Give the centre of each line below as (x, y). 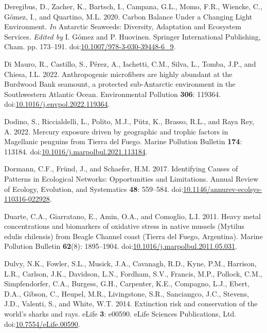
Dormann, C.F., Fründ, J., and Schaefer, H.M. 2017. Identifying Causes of (121, 169)
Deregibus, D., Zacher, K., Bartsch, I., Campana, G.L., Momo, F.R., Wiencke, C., (133, 6)
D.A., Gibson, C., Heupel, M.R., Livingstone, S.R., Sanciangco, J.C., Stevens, (127, 293)
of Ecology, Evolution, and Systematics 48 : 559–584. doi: (94, 189)
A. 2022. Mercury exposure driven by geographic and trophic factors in (116, 131)
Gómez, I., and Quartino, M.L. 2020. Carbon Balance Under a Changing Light (128, 16)
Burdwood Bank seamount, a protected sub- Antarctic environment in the (120, 84)
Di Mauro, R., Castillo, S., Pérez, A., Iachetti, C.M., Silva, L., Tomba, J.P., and (130, 63)
